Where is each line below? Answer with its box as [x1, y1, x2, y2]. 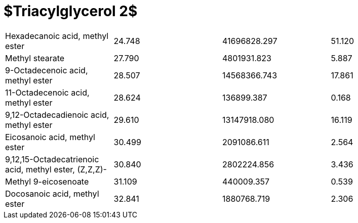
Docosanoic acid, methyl [5, 188, 99, 199]
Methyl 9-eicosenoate [5, 176, 89, 187]
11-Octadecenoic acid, [5, 87, 90, 98]
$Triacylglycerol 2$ [4, 3, 138, 20]
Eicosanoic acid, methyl [5, 131, 95, 142]
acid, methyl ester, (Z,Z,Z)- [5, 164, 107, 174]
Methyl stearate [5, 53, 65, 63]
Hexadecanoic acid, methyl [5, 30, 109, 41]
